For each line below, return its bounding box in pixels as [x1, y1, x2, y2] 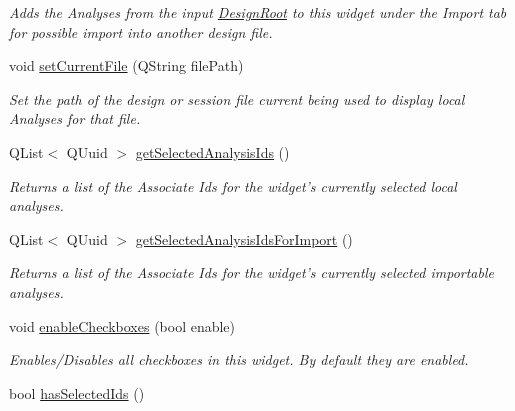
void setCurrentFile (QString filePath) [9, 55, 244, 76]
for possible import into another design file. [9, 21, 273, 42]
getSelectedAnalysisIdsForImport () [135, 228, 353, 249]
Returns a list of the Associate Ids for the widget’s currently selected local [9, 175, 457, 196]
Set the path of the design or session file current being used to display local [9, 88, 465, 109]
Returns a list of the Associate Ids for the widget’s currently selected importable [9, 262, 494, 283]
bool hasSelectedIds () [9, 382, 145, 403]
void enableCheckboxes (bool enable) [9, 315, 236, 336]
